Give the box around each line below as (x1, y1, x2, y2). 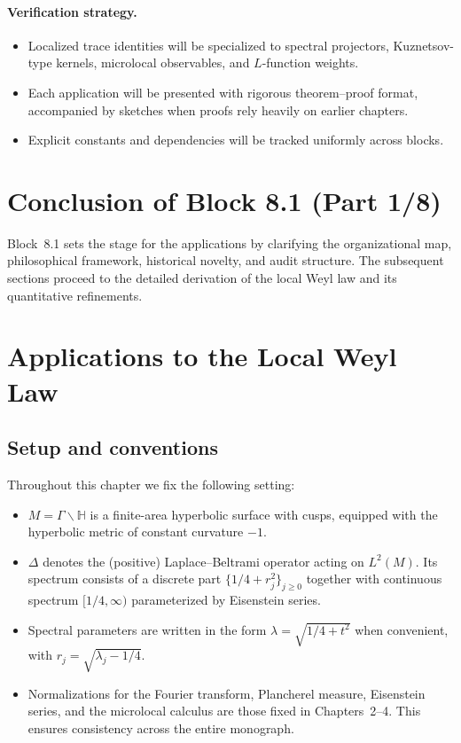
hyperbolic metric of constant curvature (27, 522, 244, 541)
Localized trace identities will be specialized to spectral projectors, (27, 35, 389, 54)
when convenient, (355, 620, 449, 638)
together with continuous (306, 569, 442, 588)
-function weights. (262, 53, 359, 72)
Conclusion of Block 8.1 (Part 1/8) (7, 182, 441, 218)
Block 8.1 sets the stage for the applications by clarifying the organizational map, (7, 233, 452, 252)
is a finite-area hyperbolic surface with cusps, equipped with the (90, 504, 438, 523)
